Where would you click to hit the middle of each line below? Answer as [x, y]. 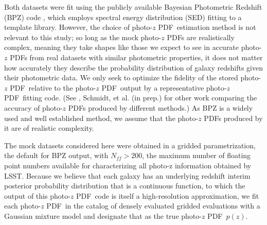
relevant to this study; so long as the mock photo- [83, 37]
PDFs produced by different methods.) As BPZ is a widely [161, 107]
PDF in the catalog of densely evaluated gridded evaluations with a [153, 206]
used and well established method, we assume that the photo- [101, 118]
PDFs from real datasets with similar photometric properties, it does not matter [136, 57]
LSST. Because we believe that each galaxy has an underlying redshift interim [127, 175]
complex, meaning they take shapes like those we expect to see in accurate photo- [133, 47]
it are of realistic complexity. [49, 128]
